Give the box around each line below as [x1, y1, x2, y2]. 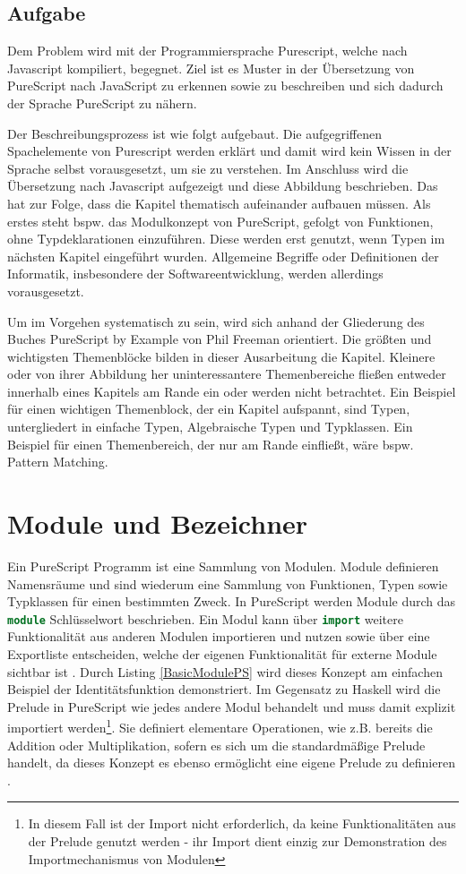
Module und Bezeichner [7, 505, 308, 542]
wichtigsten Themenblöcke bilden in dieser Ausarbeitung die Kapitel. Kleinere [7, 347, 436, 365]
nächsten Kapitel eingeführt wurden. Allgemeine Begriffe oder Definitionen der [7, 246, 439, 265]
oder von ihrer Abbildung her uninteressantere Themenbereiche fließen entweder [7, 364, 446, 383]
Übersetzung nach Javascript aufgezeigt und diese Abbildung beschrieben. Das [7, 176, 438, 195]
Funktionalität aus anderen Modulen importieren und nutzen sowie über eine [7, 627, 430, 646]
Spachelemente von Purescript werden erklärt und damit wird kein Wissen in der [7, 141, 452, 160]
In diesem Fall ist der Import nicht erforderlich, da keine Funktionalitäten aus [28, 814, 456, 833]
